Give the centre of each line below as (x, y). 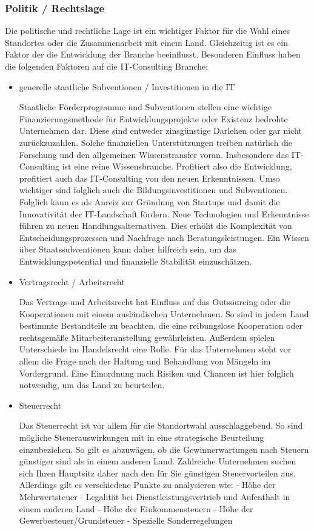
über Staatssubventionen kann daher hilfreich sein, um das (128, 249)
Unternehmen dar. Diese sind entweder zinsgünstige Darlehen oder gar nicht (160, 130)
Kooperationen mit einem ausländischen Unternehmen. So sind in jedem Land (164, 313)
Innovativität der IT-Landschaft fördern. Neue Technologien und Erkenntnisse (164, 213)
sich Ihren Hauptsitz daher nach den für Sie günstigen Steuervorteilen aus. (157, 473)
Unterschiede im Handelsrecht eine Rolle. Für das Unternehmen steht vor (155, 349)
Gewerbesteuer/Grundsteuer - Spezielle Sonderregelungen (126, 520)
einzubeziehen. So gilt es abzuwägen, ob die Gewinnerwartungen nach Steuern (164, 449)
